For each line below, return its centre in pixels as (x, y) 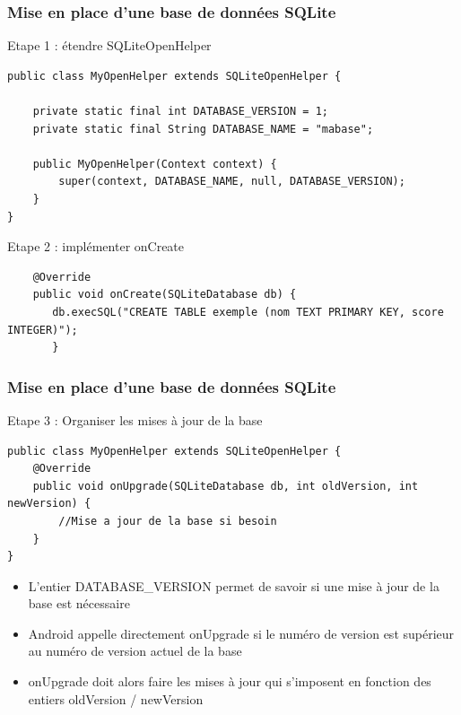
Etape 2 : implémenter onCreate (96, 246)
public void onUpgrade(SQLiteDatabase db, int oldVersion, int (226, 486)
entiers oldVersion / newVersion (116, 698)
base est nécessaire (79, 603)
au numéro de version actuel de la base (135, 651)
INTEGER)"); (43, 330)
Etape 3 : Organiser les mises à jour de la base (135, 419)
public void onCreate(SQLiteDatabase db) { (165, 295)
